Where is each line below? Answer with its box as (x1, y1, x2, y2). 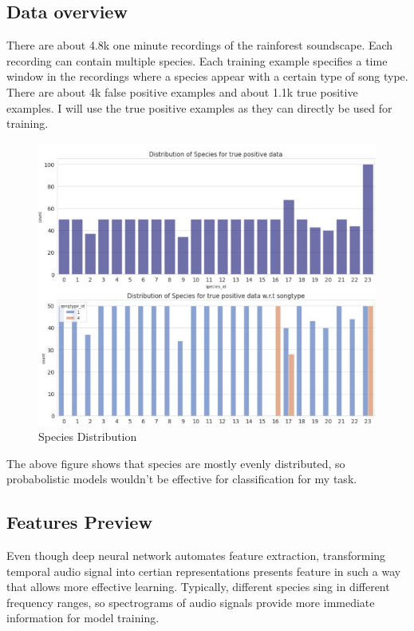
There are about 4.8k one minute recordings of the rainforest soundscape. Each (6, 37, 393, 54)
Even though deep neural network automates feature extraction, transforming (6, 546, 386, 563)
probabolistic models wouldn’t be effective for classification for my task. (6, 470, 357, 487)
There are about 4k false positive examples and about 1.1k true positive (6, 83, 358, 100)
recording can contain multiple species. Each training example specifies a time (6, 52, 388, 69)
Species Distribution (38, 428, 137, 444)
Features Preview (6, 510, 152, 534)
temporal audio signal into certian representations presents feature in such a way (6, 562, 401, 579)
